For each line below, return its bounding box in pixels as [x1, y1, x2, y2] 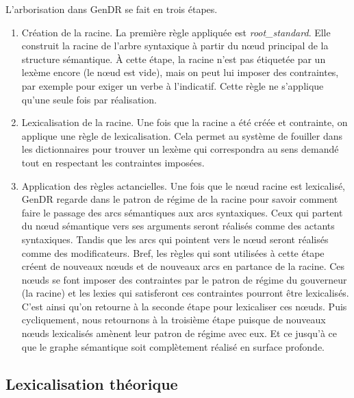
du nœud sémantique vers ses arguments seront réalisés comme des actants [21, 219, 335, 233]
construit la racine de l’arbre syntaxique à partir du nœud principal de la [21, 38, 329, 53]
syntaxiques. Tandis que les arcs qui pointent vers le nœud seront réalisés [21, 232, 329, 246]
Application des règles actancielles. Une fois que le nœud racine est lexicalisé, [21, 178, 346, 192]
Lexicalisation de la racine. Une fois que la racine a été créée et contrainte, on [21, 115, 348, 129]
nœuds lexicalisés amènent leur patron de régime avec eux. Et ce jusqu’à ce [21, 326, 338, 340]
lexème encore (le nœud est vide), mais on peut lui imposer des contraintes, [21, 65, 339, 79]
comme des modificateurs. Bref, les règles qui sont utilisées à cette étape [21, 245, 325, 260]
